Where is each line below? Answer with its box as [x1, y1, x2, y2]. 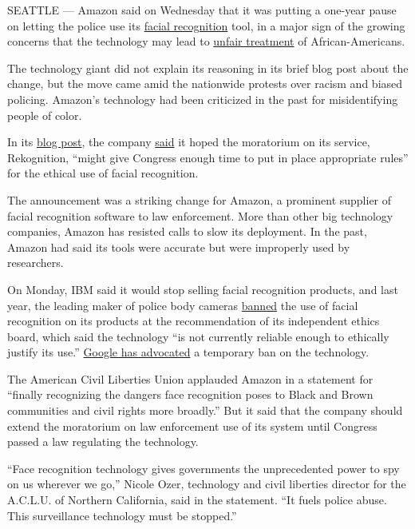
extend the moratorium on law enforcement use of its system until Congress [7, 417, 377, 434]
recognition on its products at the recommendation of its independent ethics [7, 312, 380, 329]
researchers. [7, 254, 64, 271]
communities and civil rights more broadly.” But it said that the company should [7, 402, 403, 419]
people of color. [7, 106, 82, 123]
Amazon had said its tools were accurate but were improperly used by [7, 238, 350, 255]
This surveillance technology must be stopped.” [7, 507, 237, 523]
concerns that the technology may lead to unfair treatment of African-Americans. [7, 33, 405, 50]
